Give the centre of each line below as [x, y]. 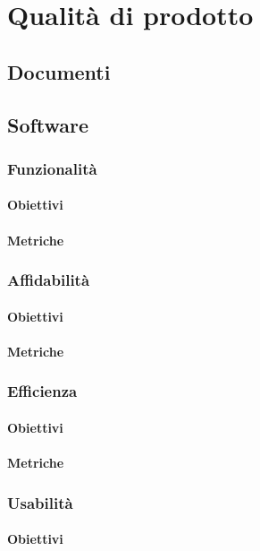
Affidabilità [49, 280]
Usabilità [40, 502]
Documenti [59, 71]
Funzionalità [52, 168]
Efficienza [42, 391]
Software [48, 124]
